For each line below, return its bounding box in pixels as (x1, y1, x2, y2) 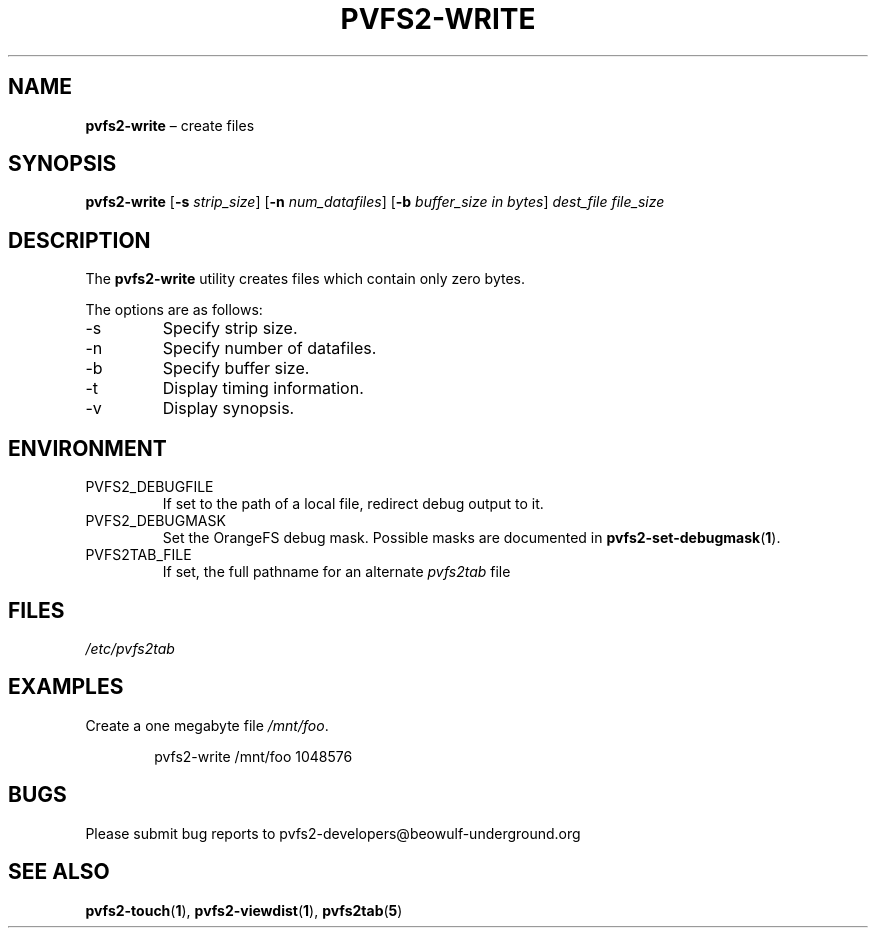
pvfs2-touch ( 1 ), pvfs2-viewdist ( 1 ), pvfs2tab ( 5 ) (85, 901, 403, 919)
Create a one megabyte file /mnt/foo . (85, 716, 329, 734)
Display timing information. (162, 378, 364, 399)
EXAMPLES (8, 674, 124, 700)
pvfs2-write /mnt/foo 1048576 (154, 747, 353, 765)
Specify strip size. (162, 318, 298, 339)
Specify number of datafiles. (162, 338, 377, 359)
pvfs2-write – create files (85, 116, 255, 134)
